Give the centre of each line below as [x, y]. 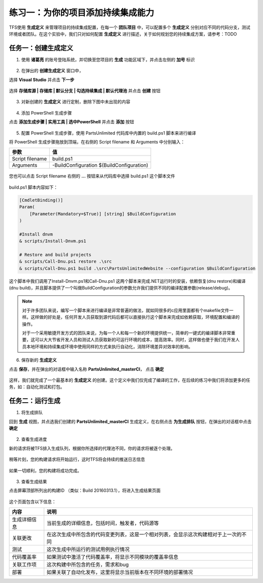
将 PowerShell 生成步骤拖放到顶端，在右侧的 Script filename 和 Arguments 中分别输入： [97, 142]
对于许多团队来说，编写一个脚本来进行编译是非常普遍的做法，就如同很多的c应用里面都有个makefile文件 [126, 310]
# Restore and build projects [55, 254]
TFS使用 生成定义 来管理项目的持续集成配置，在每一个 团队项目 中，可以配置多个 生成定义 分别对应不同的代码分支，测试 [130, 27]
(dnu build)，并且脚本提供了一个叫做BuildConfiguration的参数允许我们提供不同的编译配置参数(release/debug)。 [121, 288]
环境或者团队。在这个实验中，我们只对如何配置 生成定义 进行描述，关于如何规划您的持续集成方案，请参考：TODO [123, 34]
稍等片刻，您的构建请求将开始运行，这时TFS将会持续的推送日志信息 [77, 459]
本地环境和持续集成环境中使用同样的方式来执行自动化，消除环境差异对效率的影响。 [109, 347]
